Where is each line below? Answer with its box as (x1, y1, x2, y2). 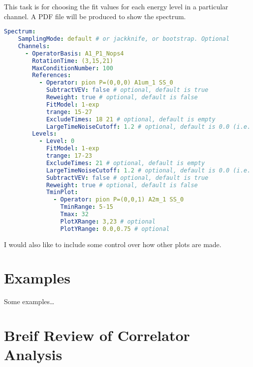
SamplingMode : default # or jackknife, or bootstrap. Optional (18, 35, 230, 43)
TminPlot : (46, 189, 78, 196)
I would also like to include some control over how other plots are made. (4, 239, 221, 249)
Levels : (32, 130, 57, 138)
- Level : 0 (39, 138, 75, 145)
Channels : (18, 42, 50, 50)
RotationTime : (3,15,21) (32, 57, 113, 64)
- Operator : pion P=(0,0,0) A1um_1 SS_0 (39, 79, 173, 86)
